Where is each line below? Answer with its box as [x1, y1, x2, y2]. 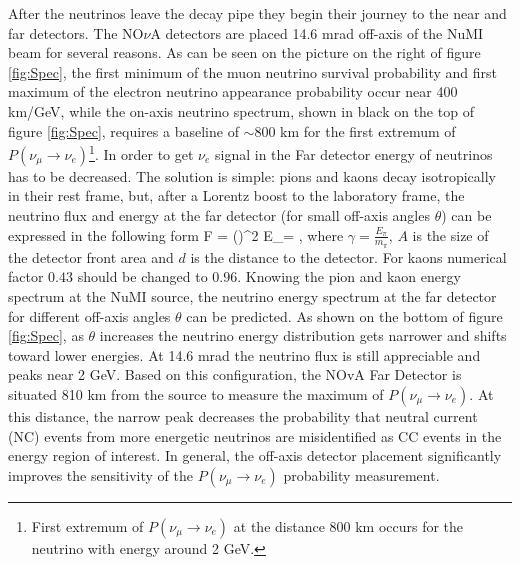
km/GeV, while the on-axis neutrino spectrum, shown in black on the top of [8, 100, 474, 121]
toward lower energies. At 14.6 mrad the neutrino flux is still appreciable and [8, 344, 481, 365]
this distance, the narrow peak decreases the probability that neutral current [8, 405, 478, 426]
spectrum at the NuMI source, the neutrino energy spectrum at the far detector [8, 286, 497, 307]
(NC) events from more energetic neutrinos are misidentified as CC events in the [8, 425, 502, 446]
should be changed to [77, 266, 208, 287]
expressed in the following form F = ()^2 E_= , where [8, 224, 344, 245]
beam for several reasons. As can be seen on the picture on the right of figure [8, 42, 481, 63]
